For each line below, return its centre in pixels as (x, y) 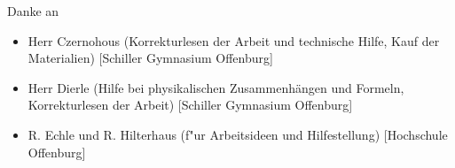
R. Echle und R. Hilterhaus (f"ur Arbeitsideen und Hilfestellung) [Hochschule (238, 134)
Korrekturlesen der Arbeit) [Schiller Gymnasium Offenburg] (190, 105)
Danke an (33, 11)
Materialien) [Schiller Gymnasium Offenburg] (150, 58)
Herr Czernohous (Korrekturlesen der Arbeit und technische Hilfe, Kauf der (234, 40)
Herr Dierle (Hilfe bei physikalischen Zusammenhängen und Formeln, (216, 87)
